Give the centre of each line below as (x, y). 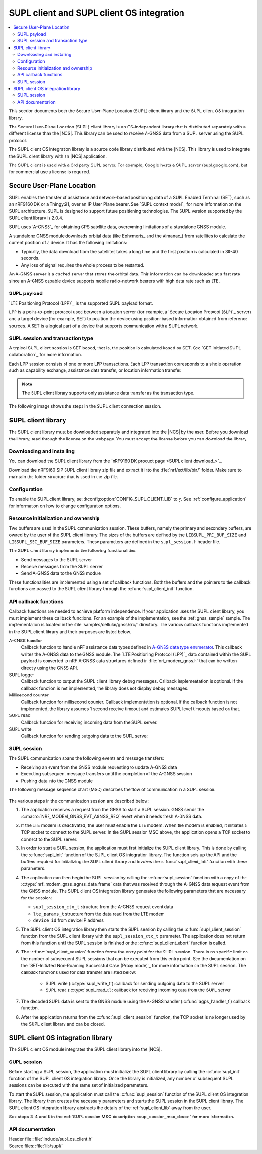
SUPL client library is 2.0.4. (36, 218)
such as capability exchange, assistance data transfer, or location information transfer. (95, 370)
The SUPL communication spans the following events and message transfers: (87, 758)
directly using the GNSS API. (50, 668)
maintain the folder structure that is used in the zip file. (64, 476)
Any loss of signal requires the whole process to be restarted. (83, 265)
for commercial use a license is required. (50, 172)
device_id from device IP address (69, 920)
